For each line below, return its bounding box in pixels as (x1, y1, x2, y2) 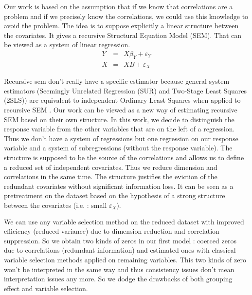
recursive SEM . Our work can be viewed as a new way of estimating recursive (4, 105, 237, 115)
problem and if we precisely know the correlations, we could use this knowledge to (4, 11, 249, 21)
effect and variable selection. (4, 283, 88, 293)
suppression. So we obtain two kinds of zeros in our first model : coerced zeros (4, 235, 236, 245)
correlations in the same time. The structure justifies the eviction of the (4, 171, 217, 182)
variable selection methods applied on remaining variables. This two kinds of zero (4, 254, 246, 264)
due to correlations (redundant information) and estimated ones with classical (4, 245, 236, 255)
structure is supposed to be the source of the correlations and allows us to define (4, 152, 244, 163)
